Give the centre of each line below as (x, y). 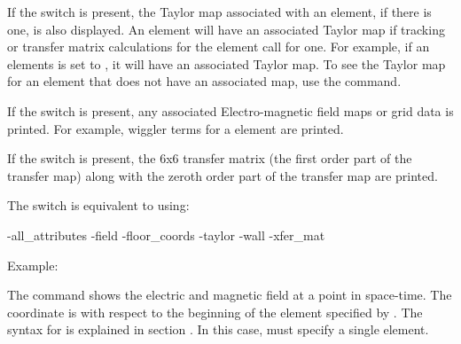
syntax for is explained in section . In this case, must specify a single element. (218, 329)
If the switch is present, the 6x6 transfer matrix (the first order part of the (210, 158)
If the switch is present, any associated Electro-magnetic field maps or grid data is (230, 110)
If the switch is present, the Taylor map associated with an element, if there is (219, 12)
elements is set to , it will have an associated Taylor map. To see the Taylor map (227, 63)
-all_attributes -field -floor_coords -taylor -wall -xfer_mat (166, 235)
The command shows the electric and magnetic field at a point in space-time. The (230, 295)
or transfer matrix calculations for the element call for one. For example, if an (219, 47)
